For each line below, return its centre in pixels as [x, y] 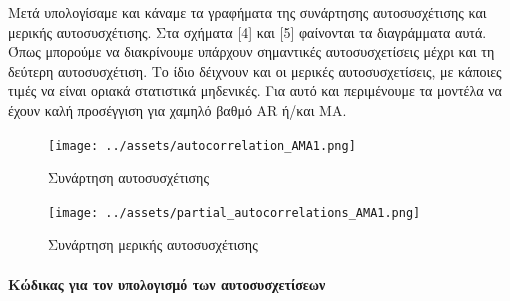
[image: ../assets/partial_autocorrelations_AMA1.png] [234, 212]
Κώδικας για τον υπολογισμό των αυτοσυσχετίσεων [167, 283]
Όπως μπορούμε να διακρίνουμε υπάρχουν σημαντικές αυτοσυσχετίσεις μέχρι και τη [251, 51]
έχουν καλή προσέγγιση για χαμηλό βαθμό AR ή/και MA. [177, 109]
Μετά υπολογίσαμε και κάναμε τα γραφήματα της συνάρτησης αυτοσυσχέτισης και [247, 12]
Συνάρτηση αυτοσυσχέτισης [128, 177]
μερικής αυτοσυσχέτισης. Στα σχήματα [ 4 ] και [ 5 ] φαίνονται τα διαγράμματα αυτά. [247, 31]
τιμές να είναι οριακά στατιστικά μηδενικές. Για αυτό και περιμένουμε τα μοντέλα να [255, 90]
